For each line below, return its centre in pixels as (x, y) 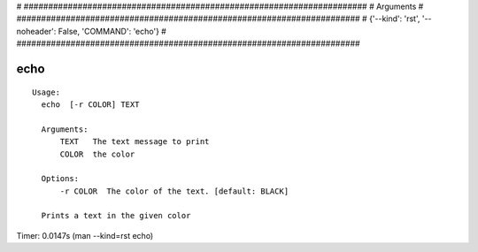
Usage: (46, 92)
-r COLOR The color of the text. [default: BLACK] (174, 191)
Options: (60, 179)
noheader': (36, 31)
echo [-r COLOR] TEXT (90, 104)
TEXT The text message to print (135, 142)
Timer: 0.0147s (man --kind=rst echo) (85, 235)
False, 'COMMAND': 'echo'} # (112, 31)
